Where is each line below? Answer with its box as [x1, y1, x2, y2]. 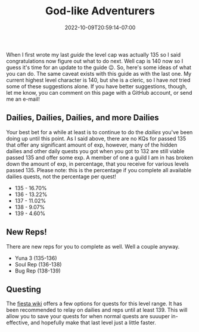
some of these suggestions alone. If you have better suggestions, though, [6, 82, 188, 90]
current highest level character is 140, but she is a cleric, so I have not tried [6, 76, 191, 83]
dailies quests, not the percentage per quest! [6, 173, 116, 180]
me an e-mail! [6, 95, 40, 103]
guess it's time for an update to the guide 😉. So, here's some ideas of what [6, 64, 192, 71]
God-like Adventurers [45, 4, 155, 18]
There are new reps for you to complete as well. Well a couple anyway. [6, 243, 180, 250]
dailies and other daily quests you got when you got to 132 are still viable [6, 147, 185, 154]
